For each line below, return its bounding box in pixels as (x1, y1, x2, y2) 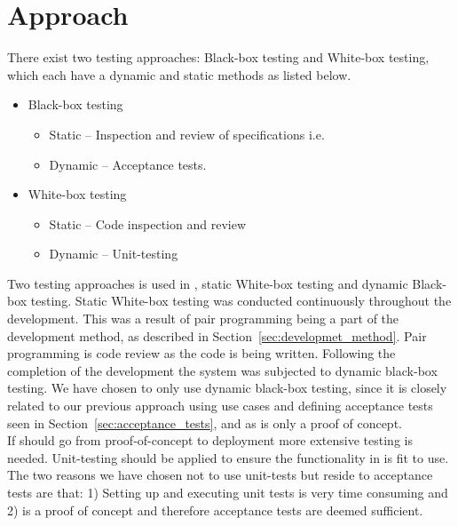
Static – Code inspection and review (49, 214, 246, 233)
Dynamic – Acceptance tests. (49, 155, 207, 173)
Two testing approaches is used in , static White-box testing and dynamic (7, 274, 408, 292)
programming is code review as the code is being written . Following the (7, 344, 396, 363)
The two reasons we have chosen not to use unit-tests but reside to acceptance (7, 466, 433, 484)
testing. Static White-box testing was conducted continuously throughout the (30, 291, 452, 310)
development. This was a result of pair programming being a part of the (7, 309, 399, 328)
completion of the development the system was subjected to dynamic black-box (7, 361, 438, 379)
